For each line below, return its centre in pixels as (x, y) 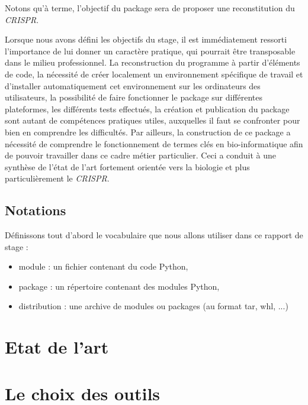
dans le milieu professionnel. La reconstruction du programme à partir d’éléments (153, 62)
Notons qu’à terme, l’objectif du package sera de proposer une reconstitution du (150, 8)
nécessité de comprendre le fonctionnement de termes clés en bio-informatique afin (154, 143)
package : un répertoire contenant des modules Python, (119, 286)
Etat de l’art (57, 347)
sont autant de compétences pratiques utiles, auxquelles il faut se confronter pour (153, 120)
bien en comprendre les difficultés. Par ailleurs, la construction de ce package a (148, 132)
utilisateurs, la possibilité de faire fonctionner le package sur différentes (134, 97)
